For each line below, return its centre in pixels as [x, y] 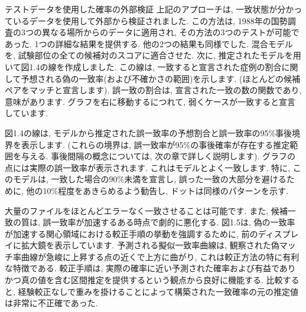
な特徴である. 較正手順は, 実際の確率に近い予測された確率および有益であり [150, 268]
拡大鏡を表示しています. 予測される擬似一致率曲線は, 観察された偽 [150, 245]
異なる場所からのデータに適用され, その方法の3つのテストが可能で [170, 32]
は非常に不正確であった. [51, 303]
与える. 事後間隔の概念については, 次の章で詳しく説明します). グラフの [158, 156]
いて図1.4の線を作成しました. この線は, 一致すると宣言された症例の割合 [143, 66]
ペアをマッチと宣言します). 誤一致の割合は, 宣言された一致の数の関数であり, [153, 90]
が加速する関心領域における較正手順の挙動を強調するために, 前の [131, 233]
